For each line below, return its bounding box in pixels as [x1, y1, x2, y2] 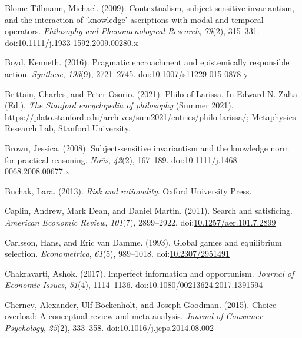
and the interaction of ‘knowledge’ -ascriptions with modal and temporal [5, 13, 264, 25]
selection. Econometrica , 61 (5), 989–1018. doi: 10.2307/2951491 [5, 247, 230, 260]
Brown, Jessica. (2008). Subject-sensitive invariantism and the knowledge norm [5, 141, 290, 154]
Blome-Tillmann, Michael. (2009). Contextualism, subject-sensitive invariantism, [5, 2, 295, 14]
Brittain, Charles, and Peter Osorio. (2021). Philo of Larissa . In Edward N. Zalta [5, 87, 298, 100]
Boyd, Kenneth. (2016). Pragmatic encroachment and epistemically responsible [5, 56, 290, 68]
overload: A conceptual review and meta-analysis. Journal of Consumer [5, 310, 263, 322]
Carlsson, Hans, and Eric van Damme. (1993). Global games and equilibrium [5, 236, 282, 248]
